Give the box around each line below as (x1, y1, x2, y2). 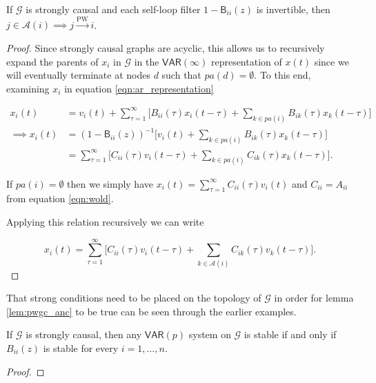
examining (6, 81, 50, 95)
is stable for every (43, 341, 119, 355)
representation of (210, 54, 282, 68)
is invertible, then (256, 2, 330, 16)
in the (134, 54, 159, 68)
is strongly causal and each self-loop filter (26, 2, 201, 16)
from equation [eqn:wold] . (6, 191, 114, 206)
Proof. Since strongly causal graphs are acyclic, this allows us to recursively (6, 40, 325, 55)
